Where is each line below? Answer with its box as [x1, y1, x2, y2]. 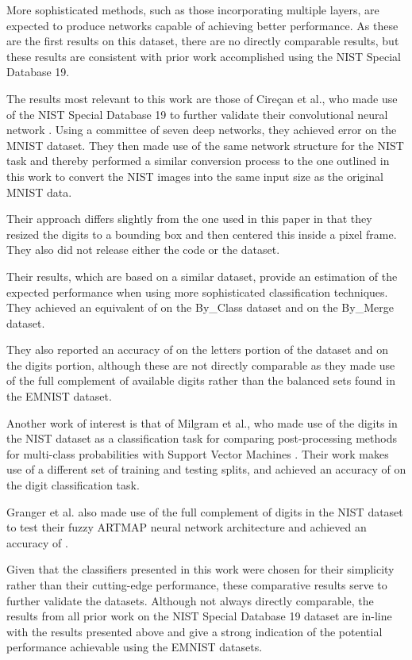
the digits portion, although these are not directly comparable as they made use [6, 356, 395, 373]
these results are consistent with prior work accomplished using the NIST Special [6, 48, 401, 64]
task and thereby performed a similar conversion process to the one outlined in [6, 152, 390, 169]
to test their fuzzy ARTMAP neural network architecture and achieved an [6, 519, 367, 535]
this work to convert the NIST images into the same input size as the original [6, 167, 383, 184]
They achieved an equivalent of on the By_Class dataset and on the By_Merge [6, 299, 394, 316]
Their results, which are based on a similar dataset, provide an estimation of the [6, 267, 398, 284]
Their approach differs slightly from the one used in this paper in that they [6, 210, 372, 227]
